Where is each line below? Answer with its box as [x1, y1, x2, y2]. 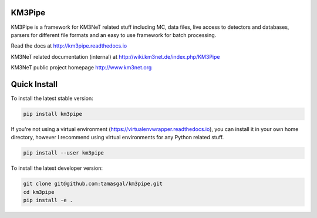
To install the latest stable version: [11, 95, 93, 102]
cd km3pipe [23, 189, 55, 195]
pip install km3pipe [23, 110, 82, 117]
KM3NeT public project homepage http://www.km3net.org [11, 64, 152, 71]
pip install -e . [23, 197, 73, 204]
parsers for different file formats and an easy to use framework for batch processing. [11, 31, 217, 38]
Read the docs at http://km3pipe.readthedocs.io [11, 42, 127, 49]
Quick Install [11, 79, 58, 89]
